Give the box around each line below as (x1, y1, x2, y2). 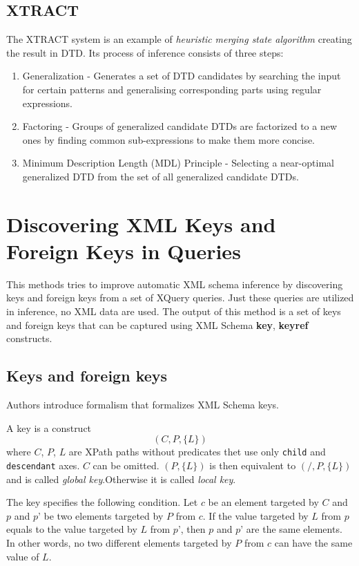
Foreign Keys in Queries (6, 236, 241, 265)
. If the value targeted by (202, 508, 309, 522)
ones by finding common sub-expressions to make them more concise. (22, 132, 316, 147)
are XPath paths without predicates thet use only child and (68, 444, 326, 459)
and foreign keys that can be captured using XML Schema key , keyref (6, 317, 309, 332)
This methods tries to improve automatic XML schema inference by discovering (6, 276, 343, 291)
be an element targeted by (208, 495, 319, 509)
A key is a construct (6, 420, 92, 435)
